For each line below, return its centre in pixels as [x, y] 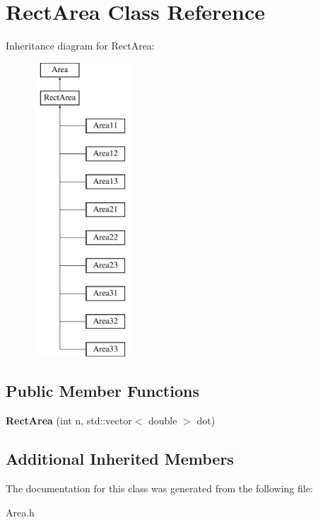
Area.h [20, 512]
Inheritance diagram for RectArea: [80, 46]
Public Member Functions [102, 391]
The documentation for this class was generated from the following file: [159, 488]
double [163, 420]
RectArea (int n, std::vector [69, 420]
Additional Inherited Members [120, 459]
